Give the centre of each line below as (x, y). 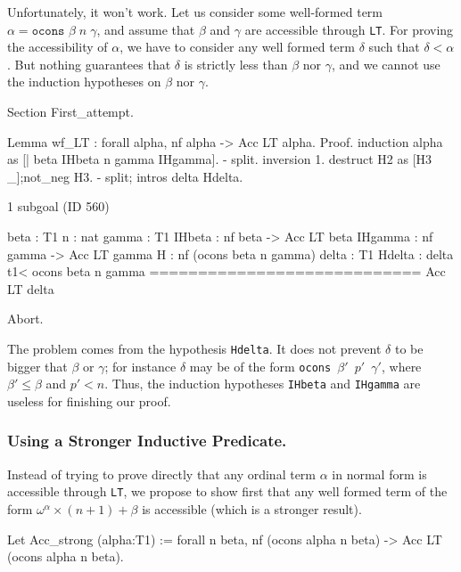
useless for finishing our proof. (89, 400)
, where (401, 366)
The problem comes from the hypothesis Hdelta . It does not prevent (194, 348)
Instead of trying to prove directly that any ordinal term (162, 474)
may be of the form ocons (260, 366)
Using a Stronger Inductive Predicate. (147, 441)
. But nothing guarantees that (89, 64)
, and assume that (146, 29)
